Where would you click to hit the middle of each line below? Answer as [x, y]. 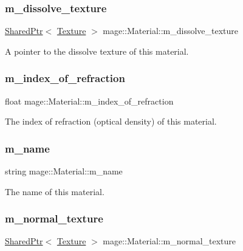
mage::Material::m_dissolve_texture [171, 31]
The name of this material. [55, 191]
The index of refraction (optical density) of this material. [111, 121]
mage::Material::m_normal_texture [169, 241]
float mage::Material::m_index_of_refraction [89, 101]
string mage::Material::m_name [64, 171]
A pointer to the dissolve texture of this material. [97, 51]
